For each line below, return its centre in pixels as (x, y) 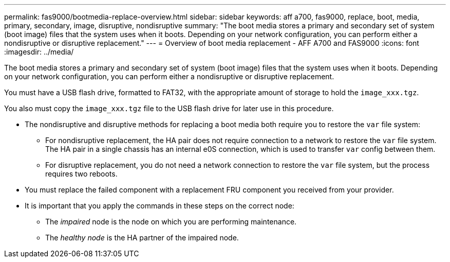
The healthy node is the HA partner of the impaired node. (142, 238)
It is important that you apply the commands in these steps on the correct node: (160, 206)
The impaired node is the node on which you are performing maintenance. (171, 222)
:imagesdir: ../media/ (39, 52)
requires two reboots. (81, 174)
